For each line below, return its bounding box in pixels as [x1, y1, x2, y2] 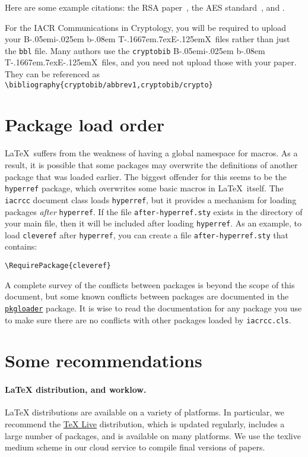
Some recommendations [5, 348, 202, 373]
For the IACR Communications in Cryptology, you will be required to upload [5, 21, 286, 33]
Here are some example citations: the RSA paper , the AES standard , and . [5, 1, 285, 13]
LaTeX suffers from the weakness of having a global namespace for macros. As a [5, 147, 298, 159]
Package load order [5, 112, 164, 137]
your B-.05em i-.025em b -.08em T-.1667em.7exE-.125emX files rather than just [5, 33, 290, 45]
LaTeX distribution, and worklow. [5, 383, 147, 396]
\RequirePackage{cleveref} [5, 261, 111, 270]
